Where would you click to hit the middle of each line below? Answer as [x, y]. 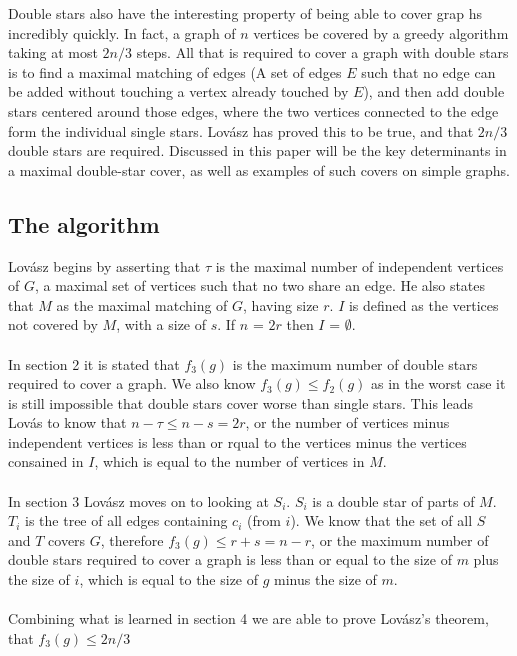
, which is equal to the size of [169, 579]
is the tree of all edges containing [126, 520]
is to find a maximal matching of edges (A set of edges [175, 71]
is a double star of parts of [393, 500]
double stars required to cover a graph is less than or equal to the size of [230, 559]
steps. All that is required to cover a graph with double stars [322, 52]
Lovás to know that [67, 422]
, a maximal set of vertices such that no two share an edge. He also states [260, 285]
